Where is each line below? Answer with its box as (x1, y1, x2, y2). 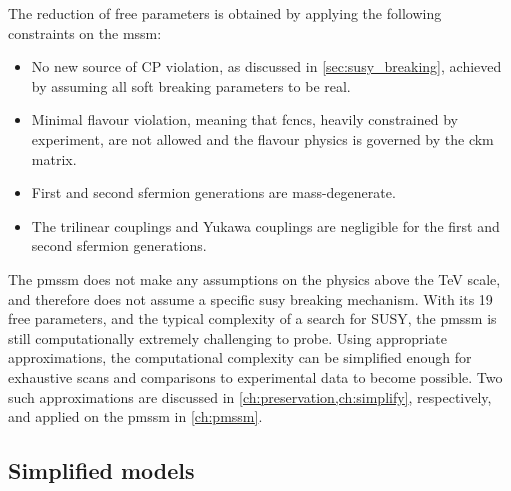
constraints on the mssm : (8, 22, 162, 43)
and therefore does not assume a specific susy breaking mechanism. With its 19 (8, 288, 493, 309)
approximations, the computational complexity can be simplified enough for (8, 347, 472, 368)
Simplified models (8, 455, 195, 486)
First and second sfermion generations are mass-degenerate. (31, 182, 396, 203)
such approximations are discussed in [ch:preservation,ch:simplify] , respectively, (8, 386, 492, 407)
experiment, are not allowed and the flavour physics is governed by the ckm (31, 128, 494, 149)
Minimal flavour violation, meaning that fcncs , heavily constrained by (31, 109, 458, 130)
